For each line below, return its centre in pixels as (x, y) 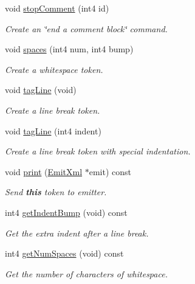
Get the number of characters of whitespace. (86, 273)
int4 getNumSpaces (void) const (64, 253)
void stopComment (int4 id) (57, 8)
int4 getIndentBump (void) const (66, 212)
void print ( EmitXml (44, 171)
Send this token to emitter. (56, 192)
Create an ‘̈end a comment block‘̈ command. (86, 28)
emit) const (110, 171)
